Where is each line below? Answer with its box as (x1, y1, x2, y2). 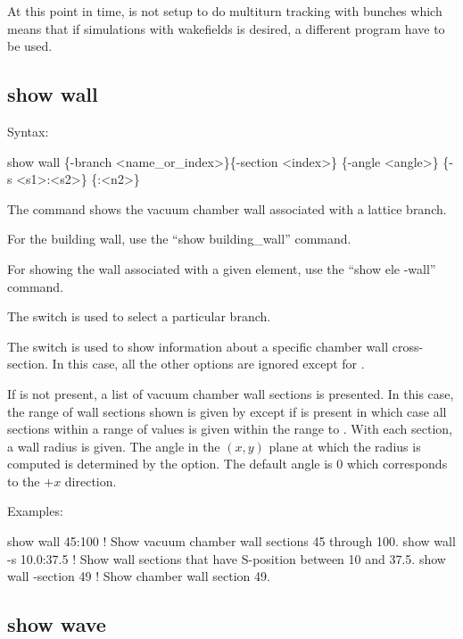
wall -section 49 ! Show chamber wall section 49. (7, 567, 270, 585)
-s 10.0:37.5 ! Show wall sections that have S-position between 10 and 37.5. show (7, 549, 446, 568)
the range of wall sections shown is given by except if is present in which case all (7, 402, 447, 420)
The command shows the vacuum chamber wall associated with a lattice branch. (7, 199, 447, 218)
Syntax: (7, 121, 49, 140)
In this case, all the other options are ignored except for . (52, 354, 365, 373)
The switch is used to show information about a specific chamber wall (7, 336, 389, 355)
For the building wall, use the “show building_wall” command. (7, 229, 351, 248)
